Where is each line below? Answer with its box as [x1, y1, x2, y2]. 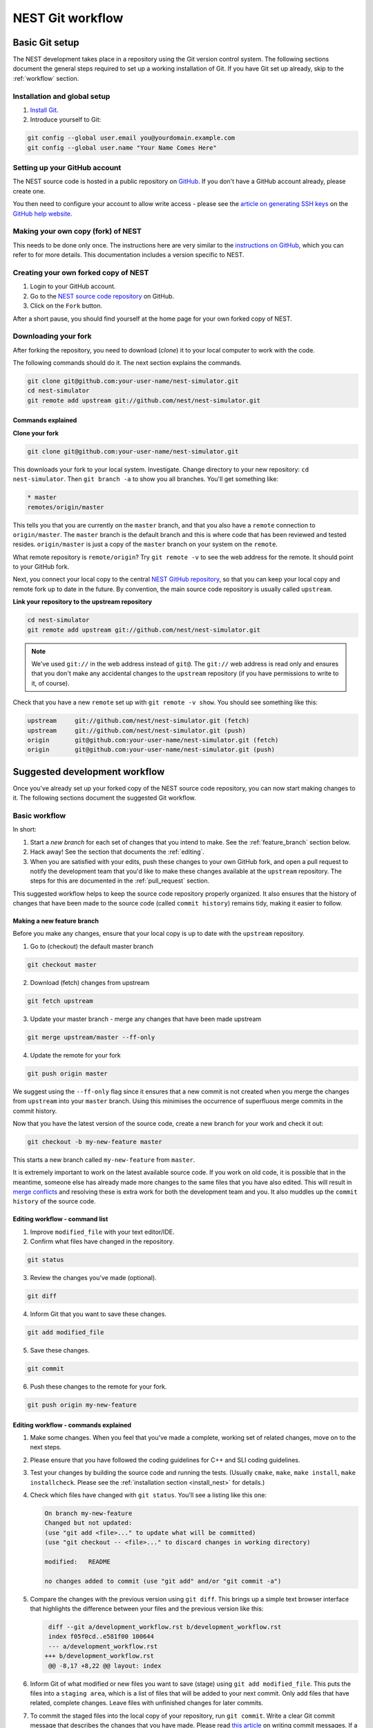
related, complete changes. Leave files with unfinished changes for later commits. [30, 1699, 264, 1707]
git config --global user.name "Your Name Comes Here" [27, 144, 217, 151]
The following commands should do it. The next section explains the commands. [12, 359, 242, 367]
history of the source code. [12, 1197, 96, 1205]
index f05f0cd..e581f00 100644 [48, 1633, 155, 1641]
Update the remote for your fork [30, 1051, 121, 1059]
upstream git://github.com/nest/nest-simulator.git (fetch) [27, 717, 250, 725]
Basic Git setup [12, 37, 79, 48]
